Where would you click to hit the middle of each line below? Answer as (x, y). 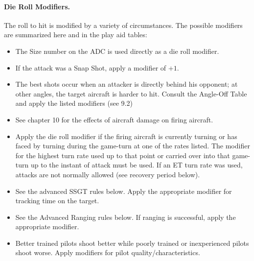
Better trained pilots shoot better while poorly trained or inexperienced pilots (132, 243)
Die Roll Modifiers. (37, 6)
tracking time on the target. (57, 201)
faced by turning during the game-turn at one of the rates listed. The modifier (133, 146)
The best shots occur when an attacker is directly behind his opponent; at (127, 84)
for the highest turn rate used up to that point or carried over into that (123, 155)
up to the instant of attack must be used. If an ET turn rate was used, (137, 165)
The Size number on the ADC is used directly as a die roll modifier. (117, 51)
